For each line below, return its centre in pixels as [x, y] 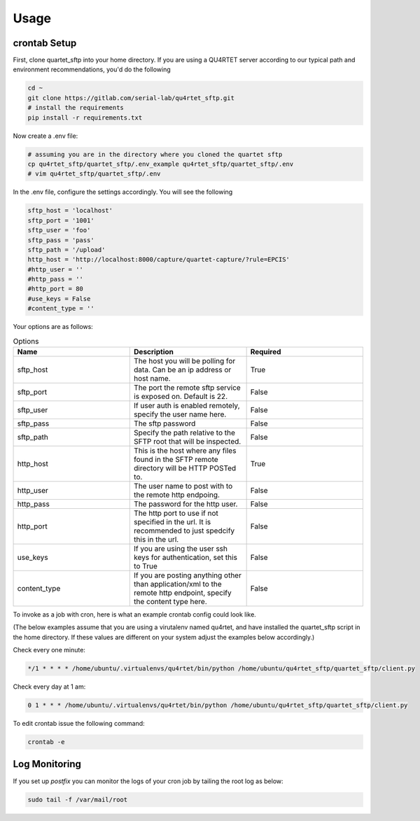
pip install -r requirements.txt [85, 118]
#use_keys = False [59, 299]
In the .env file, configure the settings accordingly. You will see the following [123, 192]
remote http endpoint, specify [183, 593]
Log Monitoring [47, 764]
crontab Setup [45, 43]
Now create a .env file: [45, 136]
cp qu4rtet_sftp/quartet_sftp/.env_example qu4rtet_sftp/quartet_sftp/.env [161, 164]
